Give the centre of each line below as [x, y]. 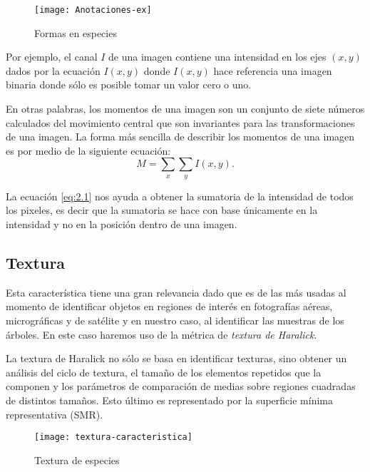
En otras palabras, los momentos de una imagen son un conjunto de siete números [185, 109]
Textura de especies [77, 460]
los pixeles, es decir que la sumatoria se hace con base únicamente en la [162, 210]
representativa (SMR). [55, 414]
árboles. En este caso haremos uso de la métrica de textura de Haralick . [161, 334]
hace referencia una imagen [273, 70]
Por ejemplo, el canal [52, 57]
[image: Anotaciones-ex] [93, 10]
